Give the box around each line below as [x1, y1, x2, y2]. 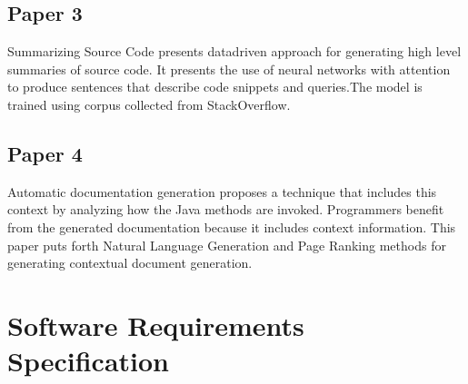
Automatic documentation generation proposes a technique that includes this [7, 182, 437, 201]
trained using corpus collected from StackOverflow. [7, 94, 291, 113]
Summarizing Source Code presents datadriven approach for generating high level [7, 42, 462, 61]
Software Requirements [7, 306, 304, 343]
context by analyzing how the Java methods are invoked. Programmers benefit [7, 200, 444, 219]
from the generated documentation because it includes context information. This [7, 217, 456, 236]
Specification [7, 342, 169, 379]
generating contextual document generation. [7, 253, 253, 272]
